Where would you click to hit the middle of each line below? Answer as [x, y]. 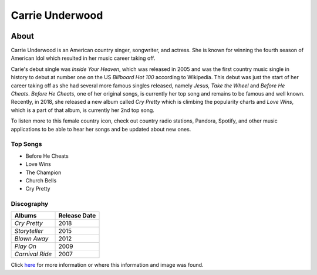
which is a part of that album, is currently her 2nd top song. [83, 110]
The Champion [43, 172]
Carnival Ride [33, 254]
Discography [30, 204]
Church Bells [41, 180]
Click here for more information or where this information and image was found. [107, 265]
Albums [26, 216]
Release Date [77, 216]
